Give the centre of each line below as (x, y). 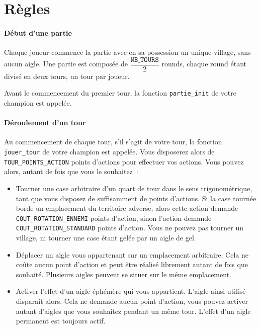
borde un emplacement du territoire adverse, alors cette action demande (127, 208)
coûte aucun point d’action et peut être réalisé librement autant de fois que (132, 264)
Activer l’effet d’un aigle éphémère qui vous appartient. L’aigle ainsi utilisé (131, 291)
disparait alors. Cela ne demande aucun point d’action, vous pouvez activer (132, 301)
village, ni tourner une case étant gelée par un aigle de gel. (106, 238)
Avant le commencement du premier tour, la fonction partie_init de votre (120, 93)
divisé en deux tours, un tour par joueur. (67, 76)
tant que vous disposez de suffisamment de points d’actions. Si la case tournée (136, 198)
